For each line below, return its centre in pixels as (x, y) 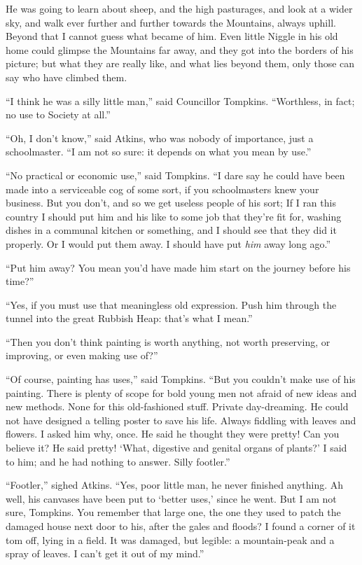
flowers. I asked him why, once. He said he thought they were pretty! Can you (173, 434)
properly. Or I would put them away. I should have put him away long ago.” (168, 243)
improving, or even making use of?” (82, 355)
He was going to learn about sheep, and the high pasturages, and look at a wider (179, 8)
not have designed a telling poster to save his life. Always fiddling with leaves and (181, 420)
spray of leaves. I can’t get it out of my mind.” (105, 553)
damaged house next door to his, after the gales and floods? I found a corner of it (181, 526)
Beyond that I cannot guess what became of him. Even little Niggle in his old (172, 36)
